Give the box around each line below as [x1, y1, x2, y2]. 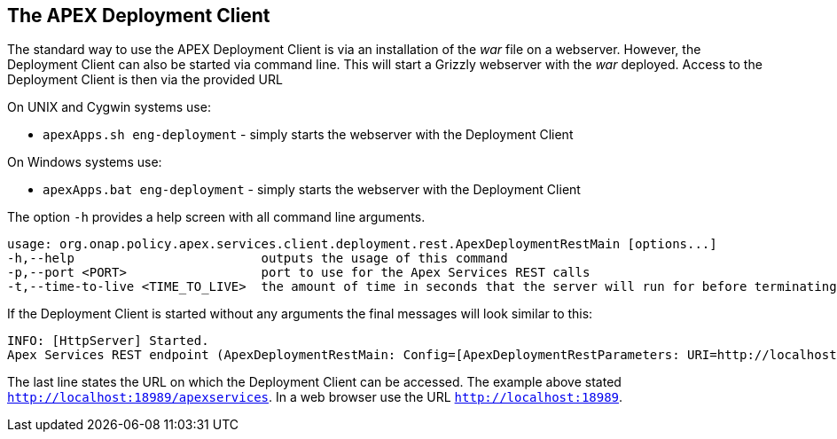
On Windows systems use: [7, 154, 162, 170]
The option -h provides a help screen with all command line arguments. [7, 209, 426, 225]
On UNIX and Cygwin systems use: [7, 99, 211, 115]
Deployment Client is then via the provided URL [7, 72, 283, 88]
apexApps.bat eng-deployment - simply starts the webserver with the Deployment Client [43, 182, 581, 198]
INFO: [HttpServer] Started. [7, 333, 209, 349]
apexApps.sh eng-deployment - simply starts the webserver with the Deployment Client [43, 127, 574, 143]
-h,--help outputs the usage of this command [7, 251, 508, 266]
